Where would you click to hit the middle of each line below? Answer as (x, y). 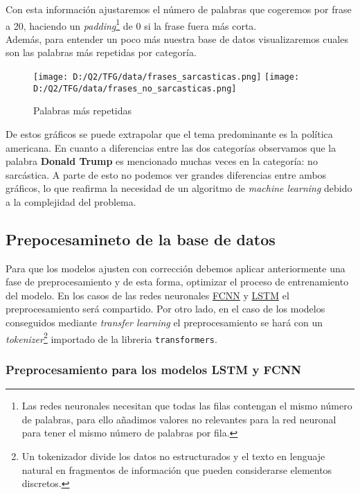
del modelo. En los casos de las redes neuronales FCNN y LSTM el (147, 295)
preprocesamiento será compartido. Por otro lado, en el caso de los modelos (165, 309)
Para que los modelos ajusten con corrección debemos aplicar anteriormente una (175, 268)
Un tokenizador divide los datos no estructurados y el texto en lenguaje (173, 456)
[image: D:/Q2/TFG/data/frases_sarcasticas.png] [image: (166, 77)
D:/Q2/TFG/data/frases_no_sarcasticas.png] (135, 88)
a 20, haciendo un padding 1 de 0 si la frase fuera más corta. (131, 24)
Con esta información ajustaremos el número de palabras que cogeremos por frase (179, 9)
